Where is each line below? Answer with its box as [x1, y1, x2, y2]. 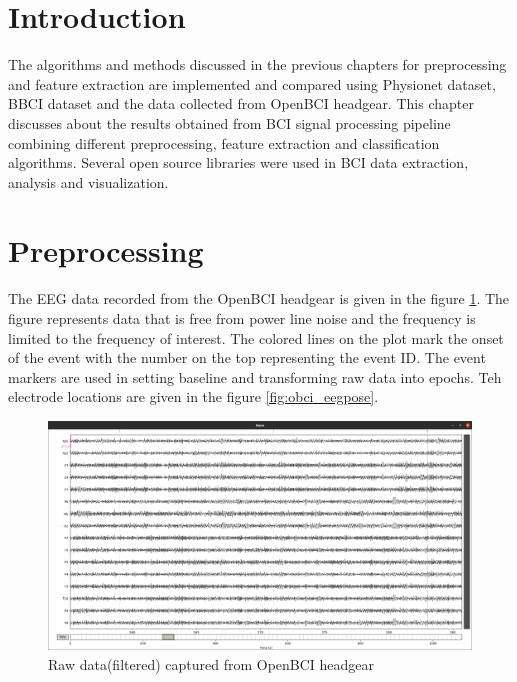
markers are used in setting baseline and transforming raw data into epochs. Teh [8, 366, 502, 387]
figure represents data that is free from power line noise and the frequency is [8, 308, 476, 328]
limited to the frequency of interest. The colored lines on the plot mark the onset [8, 327, 504, 348]
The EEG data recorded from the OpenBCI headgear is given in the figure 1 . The [8, 288, 510, 309]
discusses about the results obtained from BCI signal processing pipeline [8, 112, 451, 133]
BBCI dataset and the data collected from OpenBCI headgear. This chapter [8, 93, 474, 114]
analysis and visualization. [8, 171, 169, 192]
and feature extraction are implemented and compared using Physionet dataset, [8, 73, 496, 94]
